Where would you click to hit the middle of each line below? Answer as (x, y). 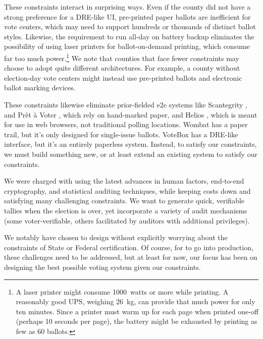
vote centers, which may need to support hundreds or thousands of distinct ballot (130, 26)
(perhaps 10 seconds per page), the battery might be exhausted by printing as (137, 321)
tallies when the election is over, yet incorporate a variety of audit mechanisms (126, 210)
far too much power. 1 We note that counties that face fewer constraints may (122, 57)
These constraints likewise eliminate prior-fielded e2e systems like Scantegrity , (126, 104)
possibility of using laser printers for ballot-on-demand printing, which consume (127, 46)
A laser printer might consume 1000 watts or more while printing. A (122, 291)
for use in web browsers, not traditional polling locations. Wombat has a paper (126, 124)
